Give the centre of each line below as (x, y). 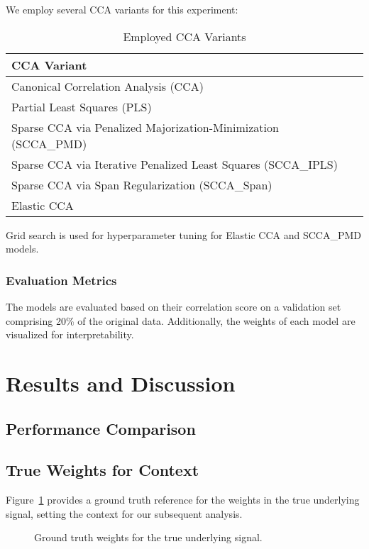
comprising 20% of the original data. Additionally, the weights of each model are (181, 320)
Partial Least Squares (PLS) (82, 106)
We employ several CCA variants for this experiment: (122, 9)
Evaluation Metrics (61, 280)
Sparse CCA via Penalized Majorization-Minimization (145, 127)
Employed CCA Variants (184, 36)
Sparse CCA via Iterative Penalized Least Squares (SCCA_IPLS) (175, 164)
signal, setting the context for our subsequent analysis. (124, 513)
